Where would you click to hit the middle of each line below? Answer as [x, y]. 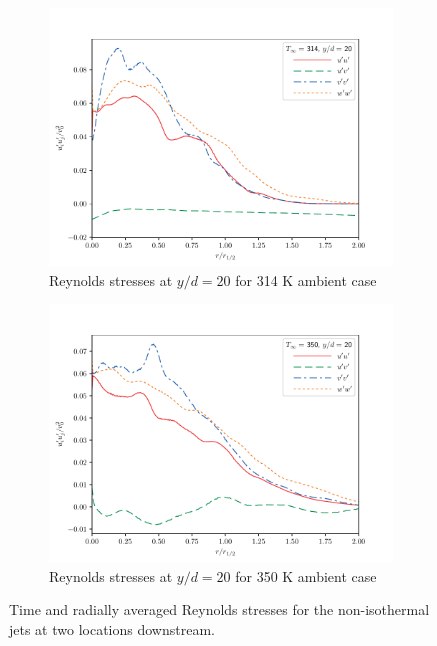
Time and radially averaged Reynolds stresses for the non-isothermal [219, 609]
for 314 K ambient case [306, 279]
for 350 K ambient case [306, 575]
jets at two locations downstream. [112, 628]
